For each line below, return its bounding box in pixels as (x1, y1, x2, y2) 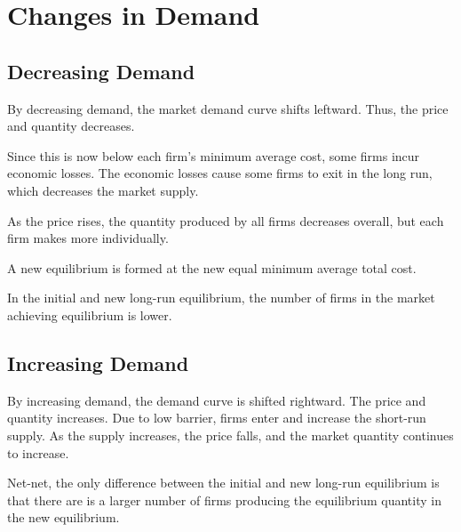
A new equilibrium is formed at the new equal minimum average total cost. (7, 258, 417, 277)
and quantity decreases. (7, 117, 135, 135)
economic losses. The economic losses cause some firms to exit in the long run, (7, 164, 433, 182)
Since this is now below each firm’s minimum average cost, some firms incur (7, 146, 420, 165)
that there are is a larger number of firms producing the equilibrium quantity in (7, 490, 441, 509)
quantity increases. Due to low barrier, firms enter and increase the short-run (7, 408, 426, 427)
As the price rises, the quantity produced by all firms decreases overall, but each (7, 211, 444, 230)
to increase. (7, 443, 69, 462)
